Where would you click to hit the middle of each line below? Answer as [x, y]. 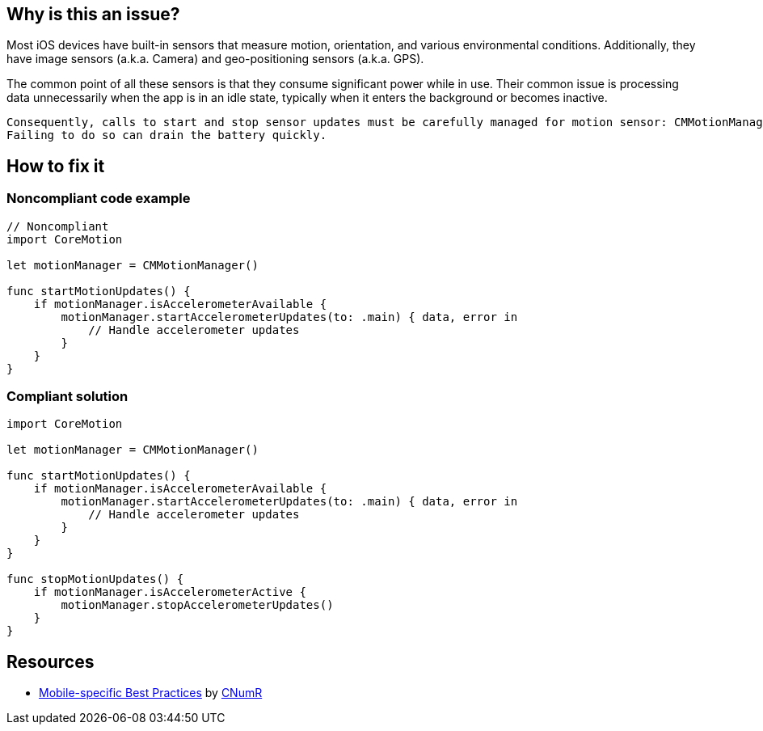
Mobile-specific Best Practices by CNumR [151, 693]
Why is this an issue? [93, 14]
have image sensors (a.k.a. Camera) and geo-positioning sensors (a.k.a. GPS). [215, 59]
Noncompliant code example [99, 199]
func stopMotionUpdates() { [95, 579]
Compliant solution [67, 397]
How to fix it [56, 166]
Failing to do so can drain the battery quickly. [167, 135]
